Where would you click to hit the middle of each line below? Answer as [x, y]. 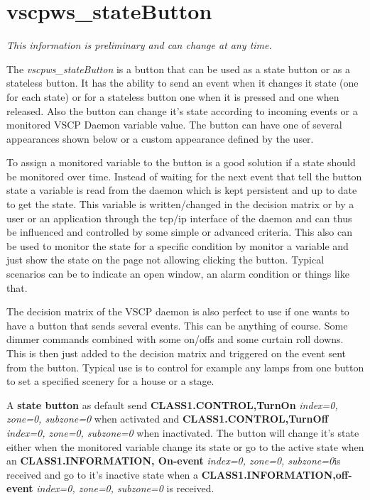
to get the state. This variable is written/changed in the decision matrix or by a [180, 204]
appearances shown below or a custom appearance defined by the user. [160, 138]
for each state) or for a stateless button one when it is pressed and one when [173, 96]
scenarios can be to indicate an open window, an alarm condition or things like [178, 274]
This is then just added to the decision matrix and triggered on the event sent [176, 353]
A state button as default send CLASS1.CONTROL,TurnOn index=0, [172, 404]
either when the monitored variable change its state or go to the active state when [185, 446]
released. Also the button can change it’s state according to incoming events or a [182, 110]
